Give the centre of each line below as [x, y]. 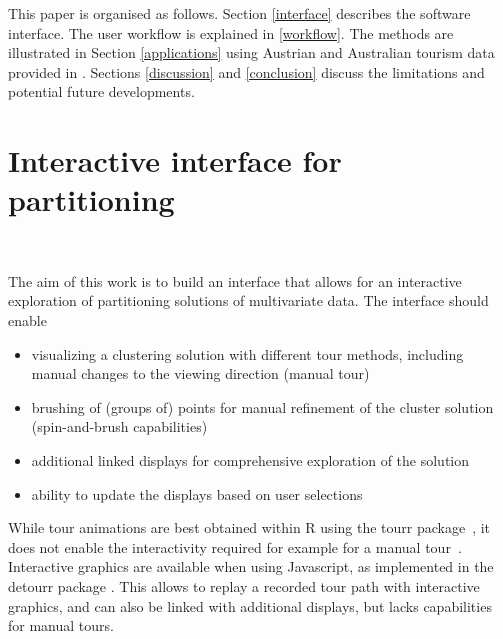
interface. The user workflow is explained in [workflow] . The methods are [231, 32]
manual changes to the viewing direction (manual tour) [200, 373]
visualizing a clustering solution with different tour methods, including [247, 353]
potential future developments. [101, 91]
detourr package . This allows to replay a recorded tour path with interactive [244, 586]
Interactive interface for [175, 160]
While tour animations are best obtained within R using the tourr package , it [249, 527]
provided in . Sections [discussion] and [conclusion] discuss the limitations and [246, 71]
